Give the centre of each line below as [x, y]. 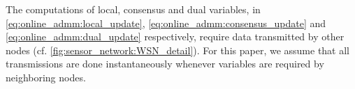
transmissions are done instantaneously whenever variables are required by [165, 64]
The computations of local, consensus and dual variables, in [133, 9]
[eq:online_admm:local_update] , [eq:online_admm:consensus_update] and [166, 23]
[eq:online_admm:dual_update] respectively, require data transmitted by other [175, 37]
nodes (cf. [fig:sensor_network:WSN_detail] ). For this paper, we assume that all [178, 50]
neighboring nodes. [46, 77]
